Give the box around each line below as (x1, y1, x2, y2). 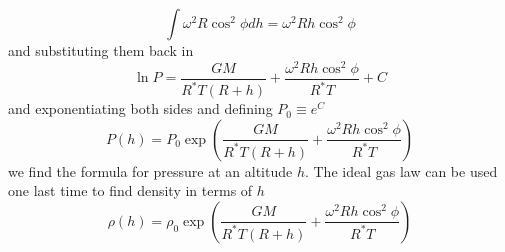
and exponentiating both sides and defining (8, 98, 273, 119)
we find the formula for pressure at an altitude (8, 160, 293, 181)
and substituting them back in (8, 40, 194, 60)
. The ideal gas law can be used (304, 160, 498, 181)
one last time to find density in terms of (8, 180, 253, 201)
